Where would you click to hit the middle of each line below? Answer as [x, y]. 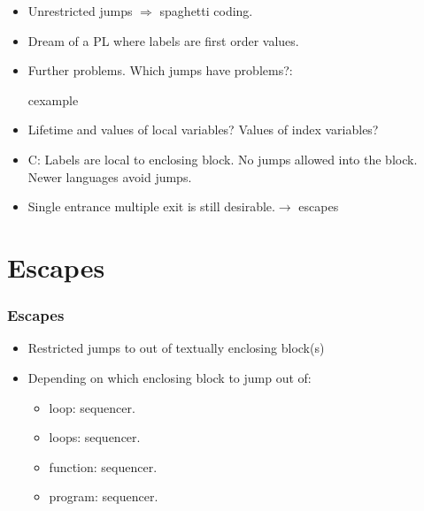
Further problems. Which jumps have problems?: [160, 70]
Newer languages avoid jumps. [110, 176]
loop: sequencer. [92, 407]
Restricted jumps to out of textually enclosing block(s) [176, 348]
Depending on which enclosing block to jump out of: [170, 377]
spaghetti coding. [206, 11]
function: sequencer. [103, 466]
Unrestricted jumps [80, 11]
